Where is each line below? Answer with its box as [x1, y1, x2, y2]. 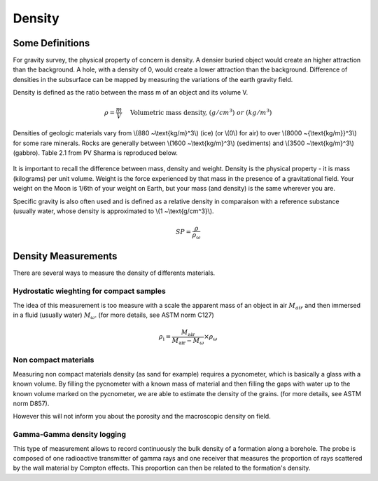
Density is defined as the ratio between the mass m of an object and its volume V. [13, 88, 248, 97]
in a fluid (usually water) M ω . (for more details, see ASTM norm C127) [13, 311, 215, 320]
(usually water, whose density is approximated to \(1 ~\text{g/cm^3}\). [13, 207, 214, 215]
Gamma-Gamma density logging [13, 430, 126, 440]
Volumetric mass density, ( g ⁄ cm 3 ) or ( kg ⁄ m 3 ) [129, 107, 272, 116]
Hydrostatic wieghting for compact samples [13, 286, 166, 296]
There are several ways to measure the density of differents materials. [13, 269, 216, 277]
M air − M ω [171, 337, 204, 346]
